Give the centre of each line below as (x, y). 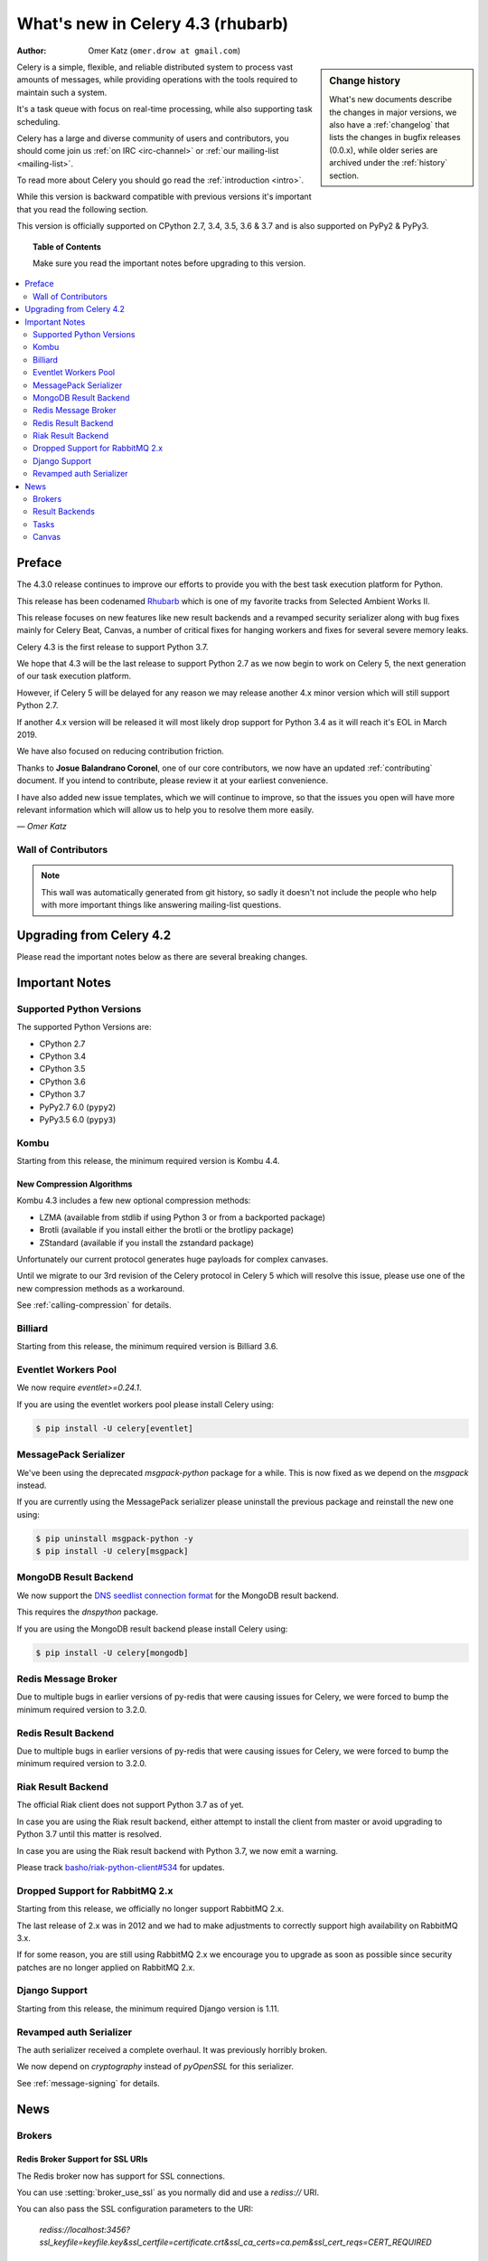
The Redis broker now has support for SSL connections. (121, 2176)
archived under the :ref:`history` (389, 163)
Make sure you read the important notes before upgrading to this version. (169, 263)
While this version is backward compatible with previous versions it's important (164, 197)
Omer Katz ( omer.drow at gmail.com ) (164, 51)
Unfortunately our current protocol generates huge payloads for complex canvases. (173, 1259)
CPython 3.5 (62, 1069)
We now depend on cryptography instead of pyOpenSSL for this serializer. (155, 2067)
